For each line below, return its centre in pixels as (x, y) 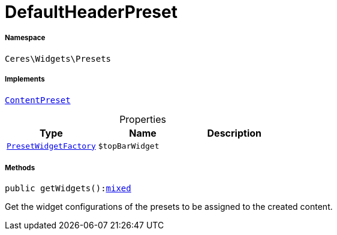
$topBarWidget (129, 146)
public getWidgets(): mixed (68, 189)
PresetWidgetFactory (51, 146)
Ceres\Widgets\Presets (58, 58)
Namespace (25, 38)
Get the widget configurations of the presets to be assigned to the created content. (169, 207)
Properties (143, 119)
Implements (25, 79)
